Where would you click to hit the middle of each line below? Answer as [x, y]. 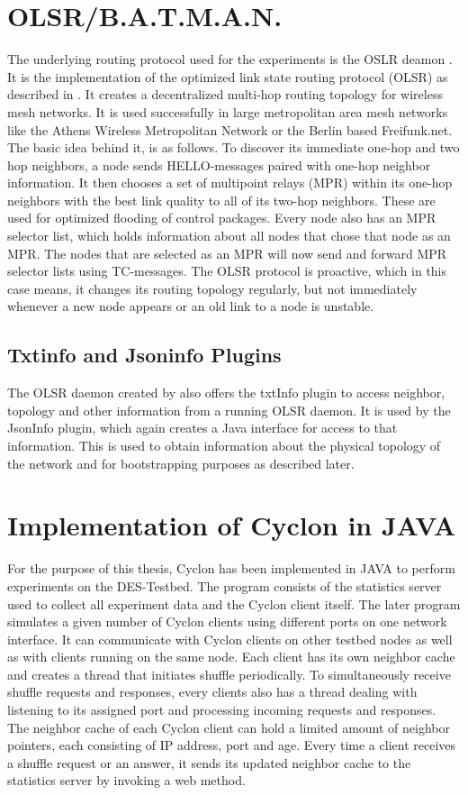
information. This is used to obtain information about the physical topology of [224, 446]
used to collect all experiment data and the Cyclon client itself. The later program [234, 603]
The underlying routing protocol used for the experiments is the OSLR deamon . [230, 59]
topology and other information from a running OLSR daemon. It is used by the [229, 410]
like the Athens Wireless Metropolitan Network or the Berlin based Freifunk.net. [230, 129]
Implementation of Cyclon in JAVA [232, 525]
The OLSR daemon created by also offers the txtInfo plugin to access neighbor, [226, 393]
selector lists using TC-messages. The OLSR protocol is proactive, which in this [227, 271]
